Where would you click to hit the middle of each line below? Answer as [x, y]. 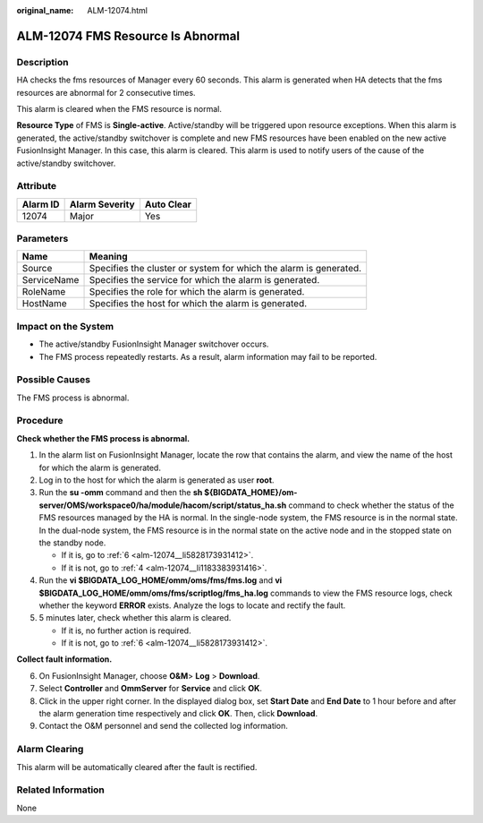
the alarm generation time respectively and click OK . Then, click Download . [178, 714]
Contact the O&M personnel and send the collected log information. [163, 726]
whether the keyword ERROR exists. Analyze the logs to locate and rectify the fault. [192, 605]
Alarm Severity [102, 204]
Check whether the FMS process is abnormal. [103, 438]
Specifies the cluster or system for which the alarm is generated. [225, 269]
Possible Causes [54, 380]
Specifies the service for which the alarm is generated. [204, 280]
